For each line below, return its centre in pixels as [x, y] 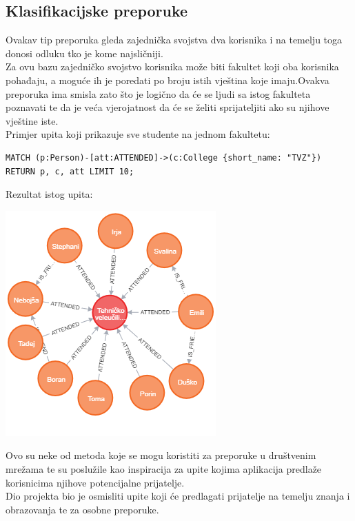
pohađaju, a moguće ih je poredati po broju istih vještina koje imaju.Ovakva [168, 80]
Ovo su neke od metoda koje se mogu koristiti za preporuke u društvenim [161, 455]
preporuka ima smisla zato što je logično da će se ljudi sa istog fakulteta [158, 93]
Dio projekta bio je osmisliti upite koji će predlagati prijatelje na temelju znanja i [178, 496]
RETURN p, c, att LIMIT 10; [70, 171]
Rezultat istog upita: [49, 194]
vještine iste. [32, 120]
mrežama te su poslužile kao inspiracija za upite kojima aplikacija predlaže [164, 468]
